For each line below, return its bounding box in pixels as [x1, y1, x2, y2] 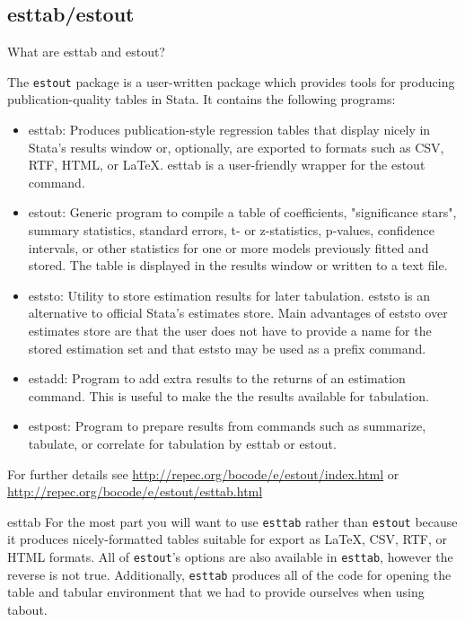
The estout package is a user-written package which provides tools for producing [7, 72, 455, 91]
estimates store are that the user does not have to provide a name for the [28, 320, 432, 339]
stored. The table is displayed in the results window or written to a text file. [28, 256, 448, 275]
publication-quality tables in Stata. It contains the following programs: [7, 90, 396, 109]
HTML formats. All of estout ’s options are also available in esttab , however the [7, 547, 453, 565]
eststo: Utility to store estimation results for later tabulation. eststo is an [28, 285, 431, 304]
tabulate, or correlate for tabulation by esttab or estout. [28, 434, 337, 452]
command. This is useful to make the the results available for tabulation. [28, 386, 429, 405]
